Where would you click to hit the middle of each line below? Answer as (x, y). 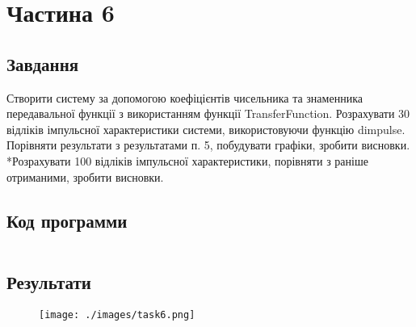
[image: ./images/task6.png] (117, 314)
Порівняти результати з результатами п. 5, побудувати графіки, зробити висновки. (208, 145)
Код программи (67, 220)
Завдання (43, 63)
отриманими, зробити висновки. (85, 176)
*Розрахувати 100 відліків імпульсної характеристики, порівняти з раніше (187, 160)
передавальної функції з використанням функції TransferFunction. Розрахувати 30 (208, 113)
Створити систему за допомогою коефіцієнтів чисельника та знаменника (185, 97)
